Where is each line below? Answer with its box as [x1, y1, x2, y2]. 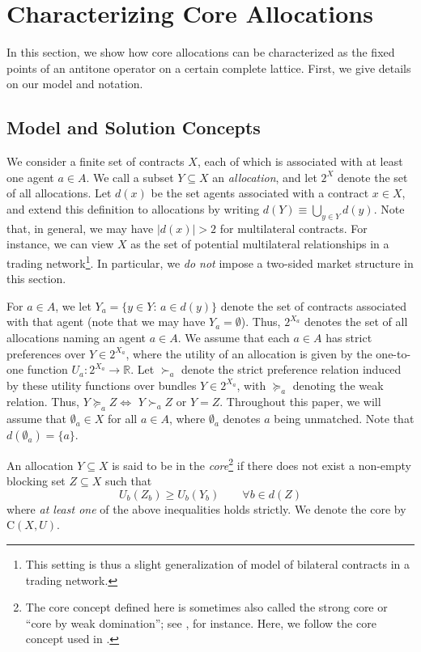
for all [108, 410, 138, 427]
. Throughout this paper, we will [219, 393, 381, 410]
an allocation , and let [212, 168, 317, 185]
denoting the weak [292, 376, 384, 393]
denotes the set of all [304, 313, 408, 330]
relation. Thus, [6, 393, 79, 410]
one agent [6, 168, 54, 185]
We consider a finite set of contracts [6, 153, 185, 170]
